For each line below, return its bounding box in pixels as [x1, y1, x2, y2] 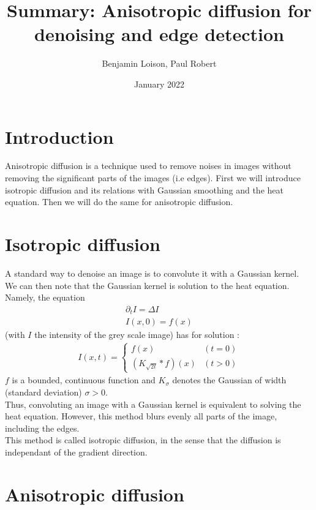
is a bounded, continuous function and [12, 373, 156, 386]
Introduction [5, 124, 114, 149]
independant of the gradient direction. [5, 445, 148, 458]
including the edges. [5, 421, 80, 434]
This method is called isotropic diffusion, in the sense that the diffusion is [5, 433, 281, 446]
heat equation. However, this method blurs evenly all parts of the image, [5, 410, 277, 422]
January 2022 [134, 77, 184, 90]
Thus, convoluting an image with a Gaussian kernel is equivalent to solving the [5, 397, 301, 410]
